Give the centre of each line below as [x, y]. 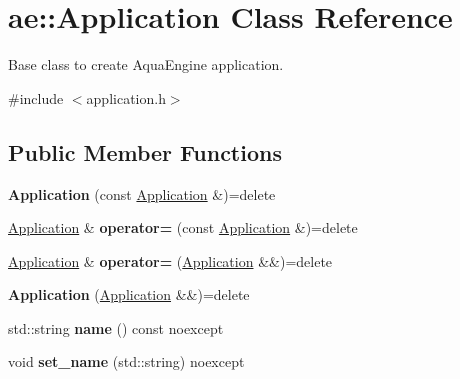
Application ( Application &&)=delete [129, 294]
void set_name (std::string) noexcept [126, 361]
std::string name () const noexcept [116, 327]
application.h [126, 97]
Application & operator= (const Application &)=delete [183, 227]
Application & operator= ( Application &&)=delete [170, 260]
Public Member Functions [145, 151]
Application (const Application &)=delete [142, 193]
